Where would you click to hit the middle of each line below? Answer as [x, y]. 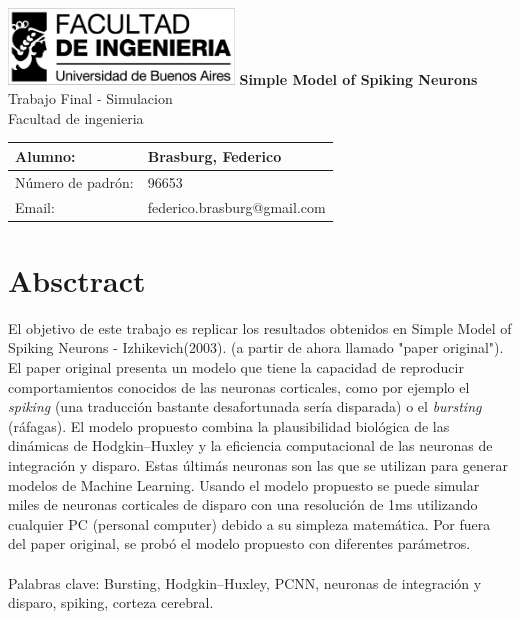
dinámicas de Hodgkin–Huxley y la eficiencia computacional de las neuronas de [250, 445]
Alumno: [45, 155]
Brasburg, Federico [214, 155]
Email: [35, 206]
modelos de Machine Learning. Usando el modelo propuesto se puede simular [244, 484]
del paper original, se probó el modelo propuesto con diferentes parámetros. [239, 543]
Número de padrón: [74, 181]
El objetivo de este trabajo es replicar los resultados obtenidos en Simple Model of [260, 327]
